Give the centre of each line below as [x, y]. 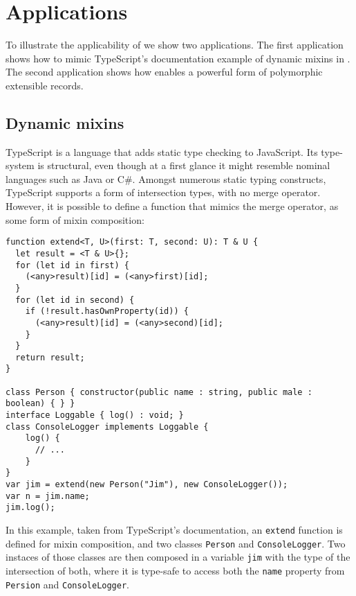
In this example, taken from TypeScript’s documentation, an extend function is [174, 530]
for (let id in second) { [75, 300]
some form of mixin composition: [75, 219]
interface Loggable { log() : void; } [95, 415]
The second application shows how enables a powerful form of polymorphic [164, 72]
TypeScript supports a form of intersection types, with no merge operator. [163, 192]
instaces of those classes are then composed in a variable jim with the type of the [178, 557]
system [20, 165]
